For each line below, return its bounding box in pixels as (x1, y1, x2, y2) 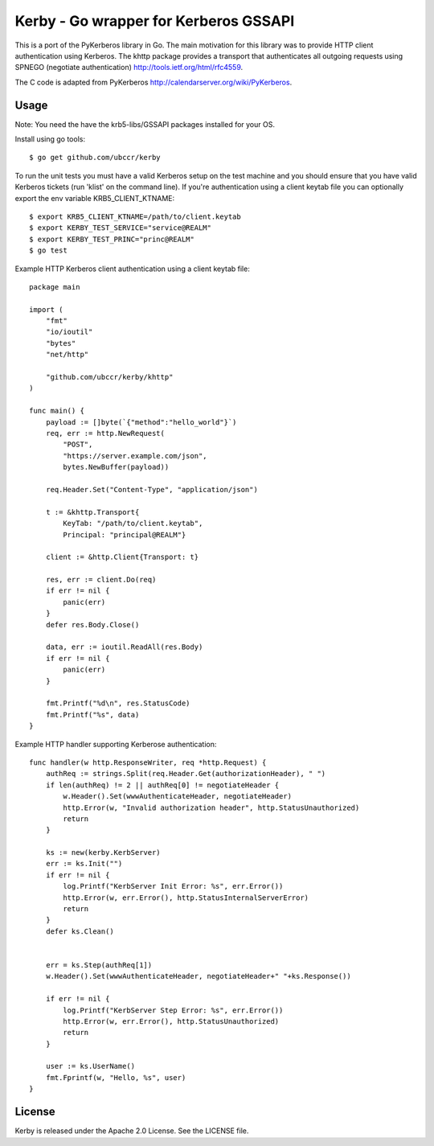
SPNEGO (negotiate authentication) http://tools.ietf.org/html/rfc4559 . (14, 63, 244, 72)
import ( (29, 305, 63, 314)
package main (29, 282, 80, 291)
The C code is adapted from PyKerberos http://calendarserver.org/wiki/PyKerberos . (14, 77, 293, 87)
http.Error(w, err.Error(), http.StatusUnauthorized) (63, 1017, 280, 1025)
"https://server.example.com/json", (63, 451, 208, 460)
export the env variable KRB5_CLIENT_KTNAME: (14, 193, 175, 203)
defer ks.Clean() (45, 926, 114, 936)
